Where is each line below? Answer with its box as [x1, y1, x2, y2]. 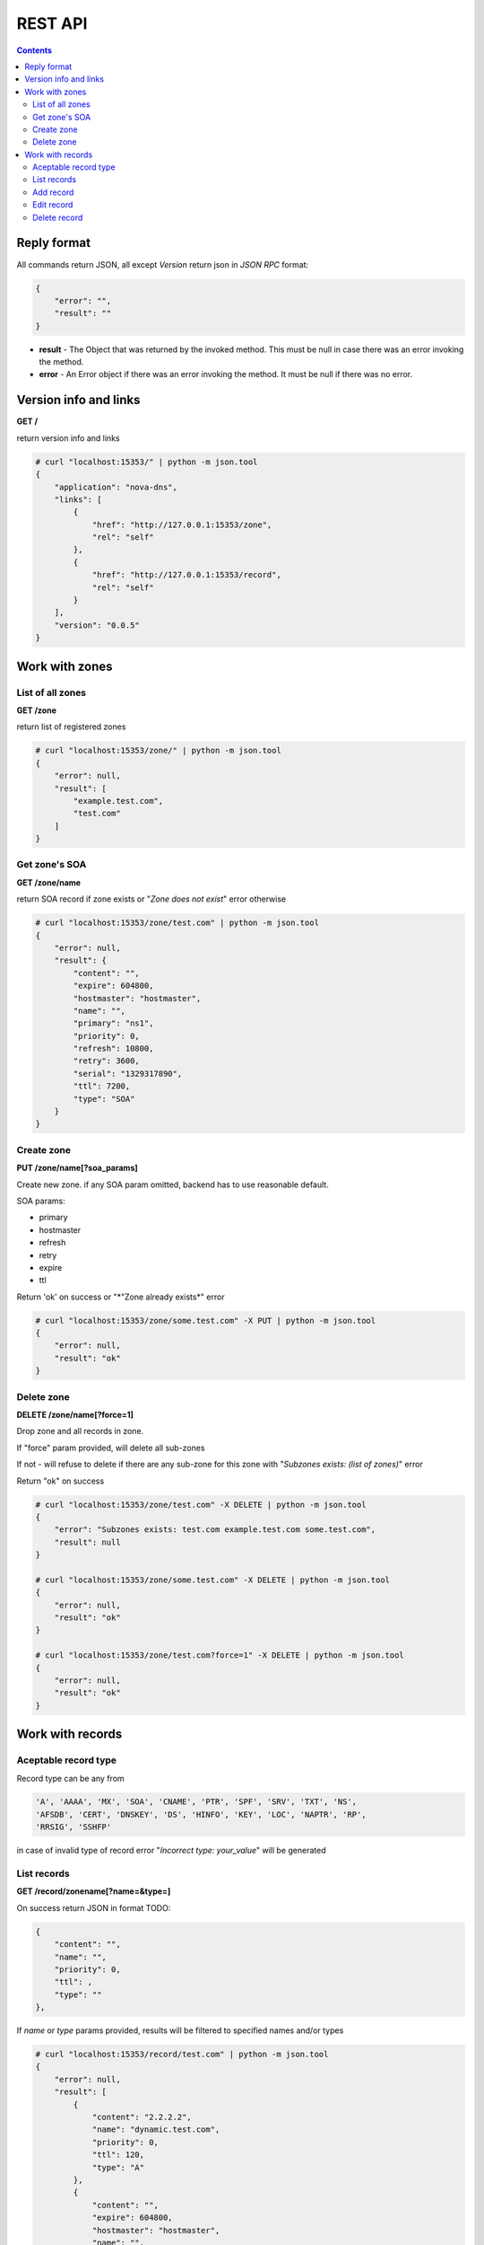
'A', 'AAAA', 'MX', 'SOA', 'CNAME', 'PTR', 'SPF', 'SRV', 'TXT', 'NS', [35, 1797, 358, 1807]
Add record [32, 187, 74, 198]
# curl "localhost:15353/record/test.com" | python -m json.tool [35, 2049, 329, 2060]
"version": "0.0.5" [54, 620, 141, 630]
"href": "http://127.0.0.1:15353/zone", [91, 519, 272, 530]
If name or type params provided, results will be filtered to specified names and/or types [16, 2025, 344, 2036]
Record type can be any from [16, 1773, 125, 1783]
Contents [16, 45, 53, 56]
